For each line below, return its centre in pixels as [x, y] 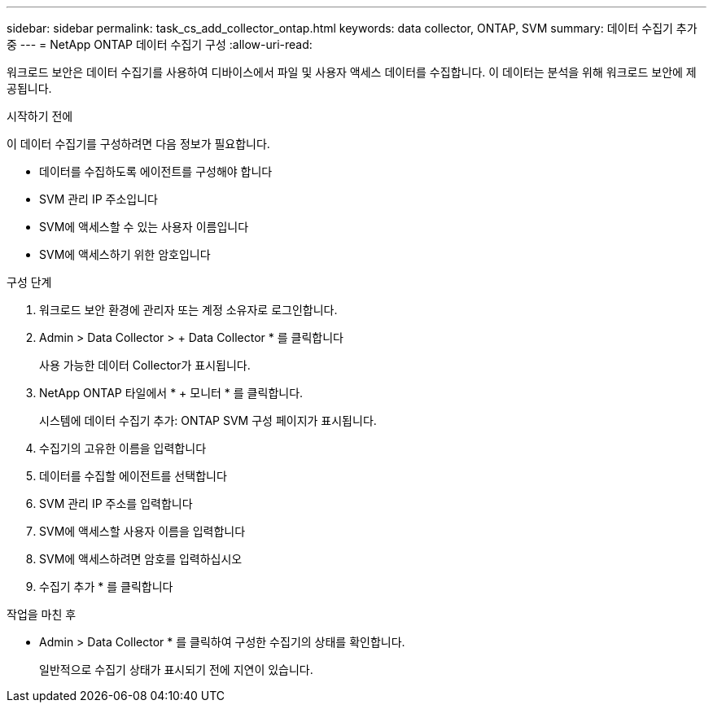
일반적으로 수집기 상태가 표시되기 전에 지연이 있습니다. [176, 670]
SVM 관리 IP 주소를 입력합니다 [116, 503]
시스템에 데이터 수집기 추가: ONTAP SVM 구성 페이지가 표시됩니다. [208, 420]
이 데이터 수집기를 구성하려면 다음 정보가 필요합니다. [138, 144]
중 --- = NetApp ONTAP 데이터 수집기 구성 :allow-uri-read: [160, 44]
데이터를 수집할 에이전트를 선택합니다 [133, 476]
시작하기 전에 [40, 116]
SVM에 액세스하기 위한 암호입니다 [125, 254]
